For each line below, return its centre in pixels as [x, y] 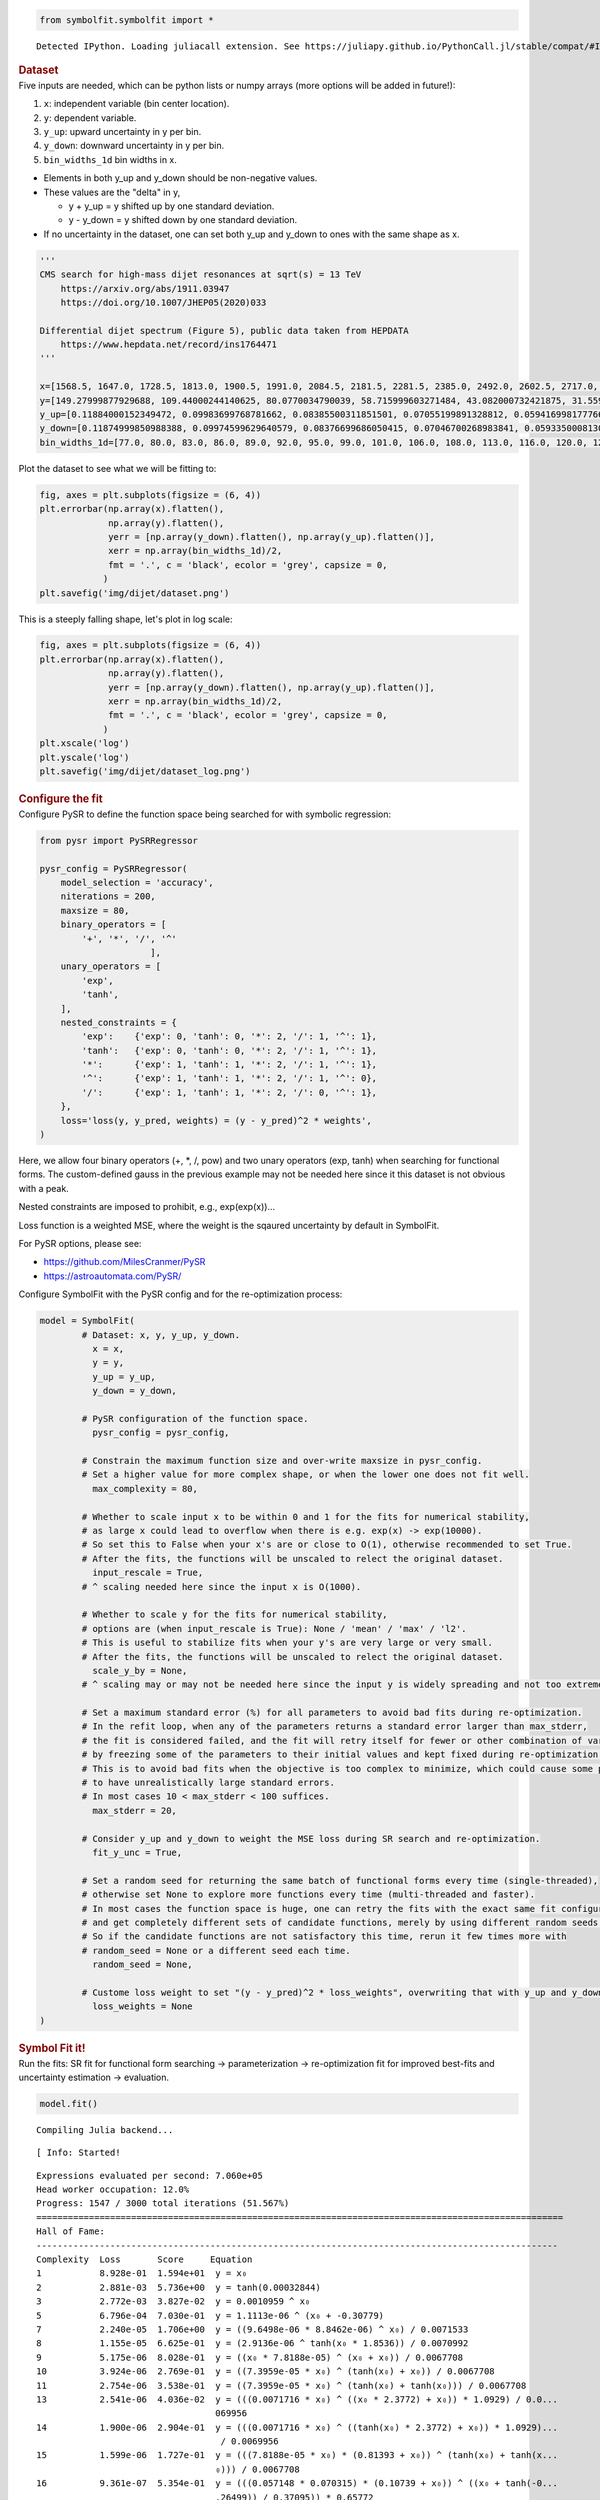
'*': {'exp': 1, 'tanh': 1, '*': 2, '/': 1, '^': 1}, [229, 1064]
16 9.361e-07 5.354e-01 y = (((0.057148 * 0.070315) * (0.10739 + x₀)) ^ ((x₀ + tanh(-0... [297, 2483]
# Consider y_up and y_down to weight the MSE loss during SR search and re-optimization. [311, 1838]
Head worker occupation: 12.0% [113, 2189]
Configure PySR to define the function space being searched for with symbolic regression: [205, 814]
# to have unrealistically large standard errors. [208, 1783]
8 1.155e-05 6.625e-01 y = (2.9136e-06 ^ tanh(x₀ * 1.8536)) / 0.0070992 [252, 2343]
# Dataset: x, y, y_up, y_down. [160, 1334]
